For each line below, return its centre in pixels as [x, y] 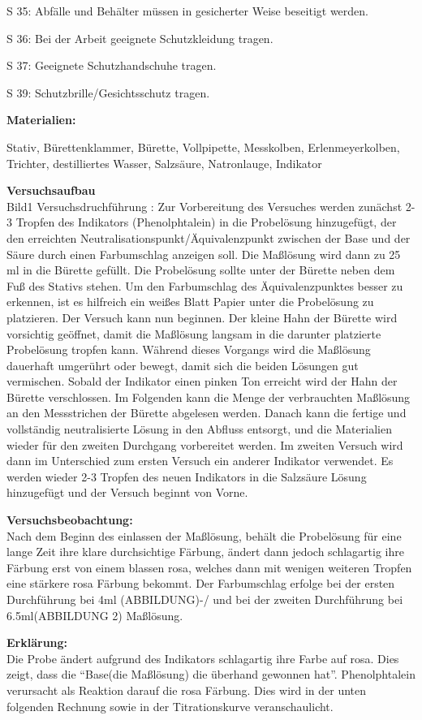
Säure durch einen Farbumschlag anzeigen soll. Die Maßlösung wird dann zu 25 [204, 254]
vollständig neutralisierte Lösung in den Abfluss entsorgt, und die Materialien [199, 429]
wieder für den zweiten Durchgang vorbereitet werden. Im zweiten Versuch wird [205, 444]
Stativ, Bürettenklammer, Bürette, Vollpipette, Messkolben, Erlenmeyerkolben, [203, 147]
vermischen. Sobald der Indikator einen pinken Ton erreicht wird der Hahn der [202, 381]
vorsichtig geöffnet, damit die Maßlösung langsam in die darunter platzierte [194, 333]
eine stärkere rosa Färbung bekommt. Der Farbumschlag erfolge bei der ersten [201, 583]
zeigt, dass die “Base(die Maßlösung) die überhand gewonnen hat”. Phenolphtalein [211, 674]
